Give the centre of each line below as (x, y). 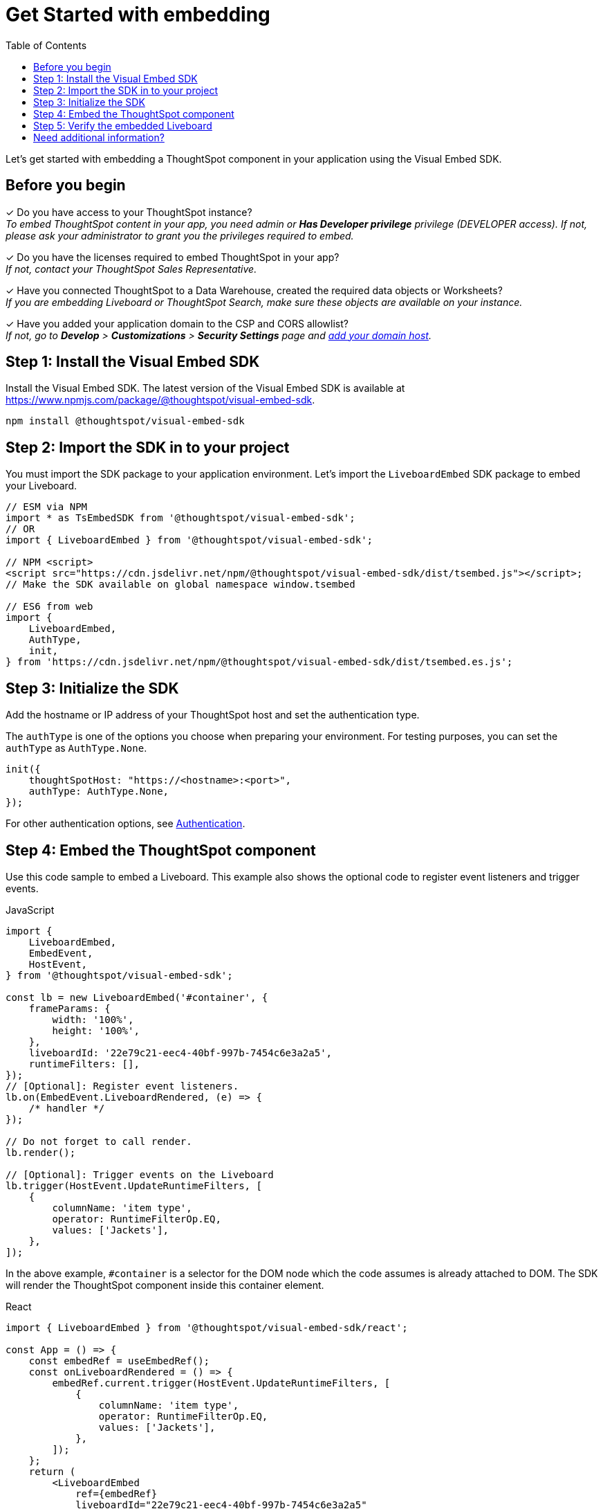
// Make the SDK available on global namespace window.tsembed (180, 585)
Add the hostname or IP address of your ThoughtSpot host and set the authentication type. (213, 715)
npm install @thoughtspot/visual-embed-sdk (125, 421)
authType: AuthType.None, (99, 792)
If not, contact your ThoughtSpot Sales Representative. (131, 269)
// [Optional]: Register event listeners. (122, 1086)
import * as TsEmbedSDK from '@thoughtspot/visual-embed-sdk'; (180, 518)
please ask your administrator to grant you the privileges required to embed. (180, 235)
